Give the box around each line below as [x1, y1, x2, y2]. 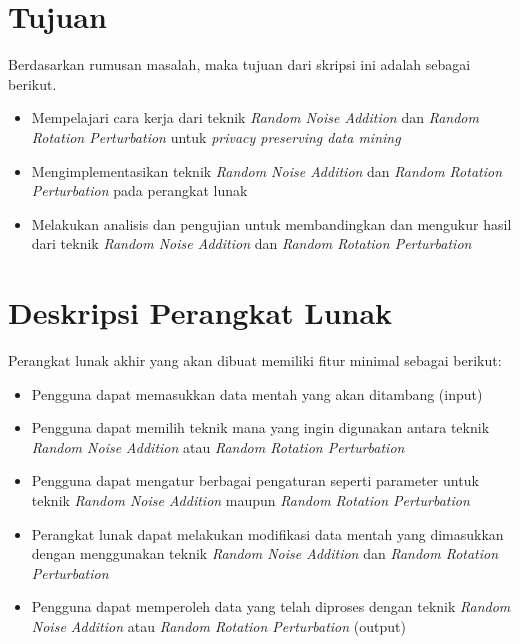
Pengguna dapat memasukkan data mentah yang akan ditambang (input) [31, 383, 483, 404]
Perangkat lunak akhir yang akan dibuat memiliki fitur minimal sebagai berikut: [8, 350, 502, 370]
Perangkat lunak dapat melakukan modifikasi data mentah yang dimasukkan [31, 523, 504, 544]
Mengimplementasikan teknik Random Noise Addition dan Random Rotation [31, 160, 503, 181]
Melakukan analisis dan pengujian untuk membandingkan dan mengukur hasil [31, 213, 512, 234]
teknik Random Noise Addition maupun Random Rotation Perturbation [31, 489, 470, 510]
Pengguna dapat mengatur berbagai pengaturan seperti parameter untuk [31, 470, 479, 491]
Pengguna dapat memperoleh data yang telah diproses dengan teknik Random [31, 596, 511, 617]
